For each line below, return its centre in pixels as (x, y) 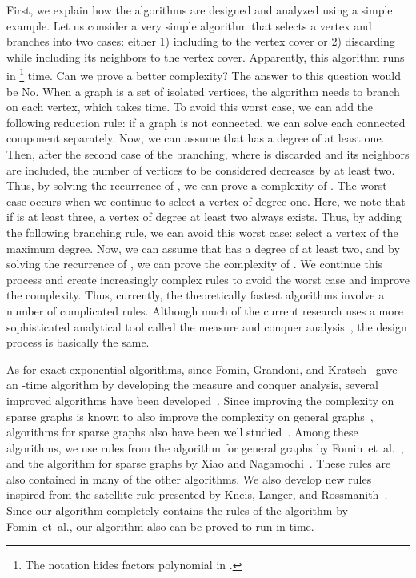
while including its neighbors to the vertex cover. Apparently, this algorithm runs (206, 56)
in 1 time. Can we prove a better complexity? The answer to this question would (204, 74)
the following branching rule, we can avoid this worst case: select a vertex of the (202, 232)
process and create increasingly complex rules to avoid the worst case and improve (208, 279)
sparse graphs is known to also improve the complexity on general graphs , (190, 416)
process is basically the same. (78, 342)
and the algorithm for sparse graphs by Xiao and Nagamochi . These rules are (199, 463)
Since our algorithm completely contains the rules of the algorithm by (177, 510)
